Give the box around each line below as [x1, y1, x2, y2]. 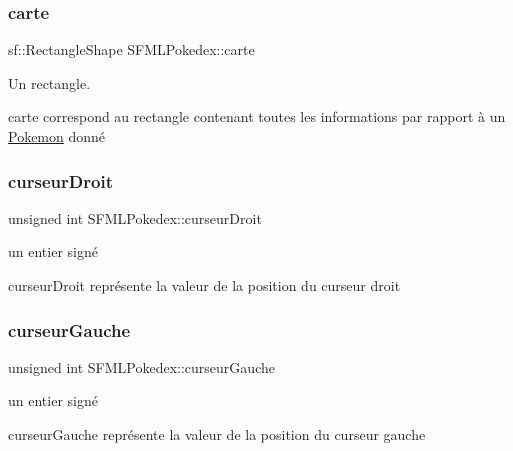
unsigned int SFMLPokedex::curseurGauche [8, 356, 275, 377]
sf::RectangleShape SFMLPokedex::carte [8, 39, 255, 60]
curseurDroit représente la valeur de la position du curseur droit [8, 275, 401, 295]
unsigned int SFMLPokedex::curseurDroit [8, 207, 262, 228]
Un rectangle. [8, 72, 91, 93]
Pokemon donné [8, 126, 106, 146]
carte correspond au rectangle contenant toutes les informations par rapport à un [8, 106, 506, 127]
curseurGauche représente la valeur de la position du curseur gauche [8, 424, 426, 444]
